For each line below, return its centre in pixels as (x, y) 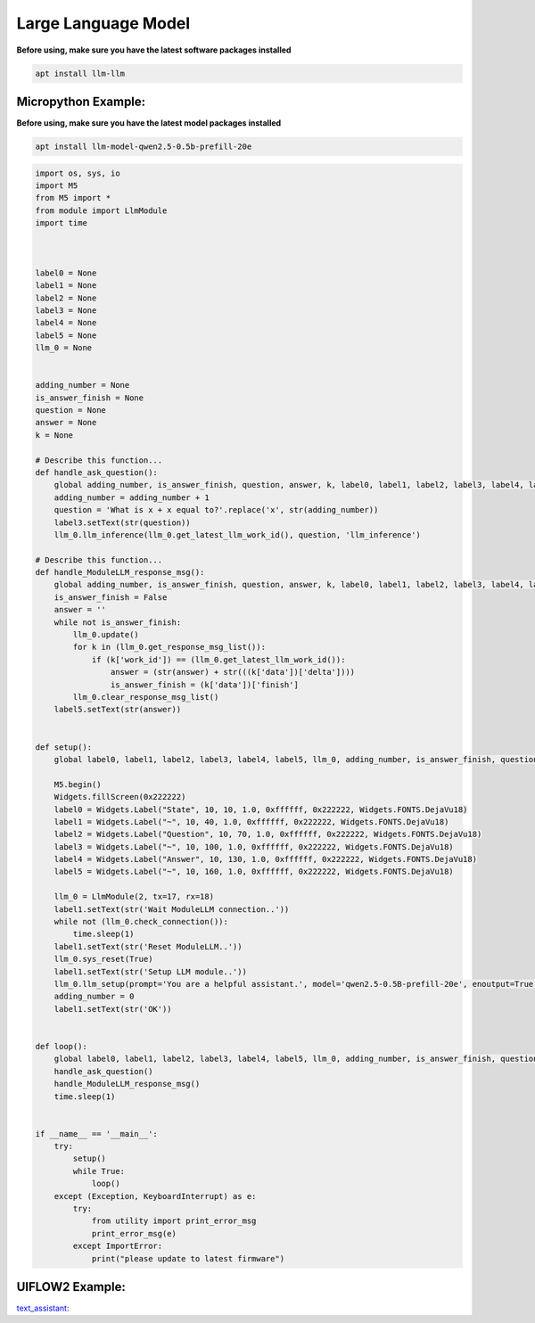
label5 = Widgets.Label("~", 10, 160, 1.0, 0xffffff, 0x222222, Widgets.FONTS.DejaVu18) (254, 872)
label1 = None (66, 286)
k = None (54, 435)
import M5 (57, 185)
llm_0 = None (64, 348)
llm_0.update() (106, 635)
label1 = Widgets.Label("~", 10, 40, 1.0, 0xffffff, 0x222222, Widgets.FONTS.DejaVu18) (251, 822)
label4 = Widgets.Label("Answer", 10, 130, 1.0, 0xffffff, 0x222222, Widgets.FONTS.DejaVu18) (265, 859)
